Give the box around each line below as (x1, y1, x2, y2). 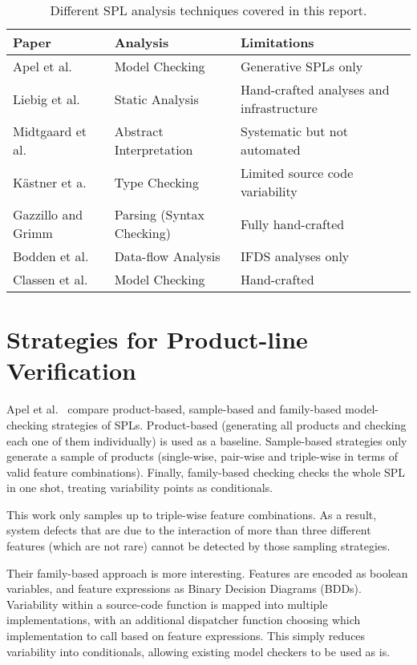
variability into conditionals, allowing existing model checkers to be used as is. (6, 643, 391, 659)
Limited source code (240, 163, 354, 182)
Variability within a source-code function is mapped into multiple (6, 595, 328, 612)
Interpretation (114, 140, 193, 159)
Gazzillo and (13, 205, 83, 224)
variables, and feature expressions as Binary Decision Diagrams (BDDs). (6, 580, 362, 597)
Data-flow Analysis (114, 247, 221, 265)
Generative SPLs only (240, 57, 363, 75)
